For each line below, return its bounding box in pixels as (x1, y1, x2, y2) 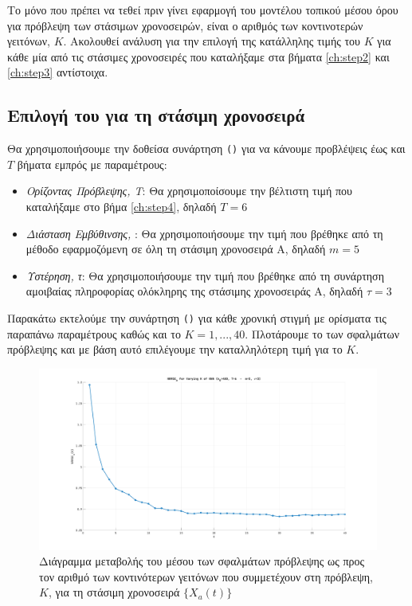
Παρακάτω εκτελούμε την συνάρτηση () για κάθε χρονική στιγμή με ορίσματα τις (7, 309, 386, 326)
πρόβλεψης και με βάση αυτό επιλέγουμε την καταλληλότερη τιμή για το (7, 341, 343, 358)
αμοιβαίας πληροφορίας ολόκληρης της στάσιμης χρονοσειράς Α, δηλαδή (26, 283, 363, 299)
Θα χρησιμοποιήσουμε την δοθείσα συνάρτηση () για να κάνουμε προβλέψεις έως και (7, 140, 406, 157)
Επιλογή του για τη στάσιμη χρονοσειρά (7, 103, 305, 127)
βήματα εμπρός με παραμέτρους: (17, 155, 167, 172)
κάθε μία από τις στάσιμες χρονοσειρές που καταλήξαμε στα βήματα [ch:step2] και (7, 48, 390, 65)
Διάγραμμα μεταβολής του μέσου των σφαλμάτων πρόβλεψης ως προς (39, 553, 365, 569)
